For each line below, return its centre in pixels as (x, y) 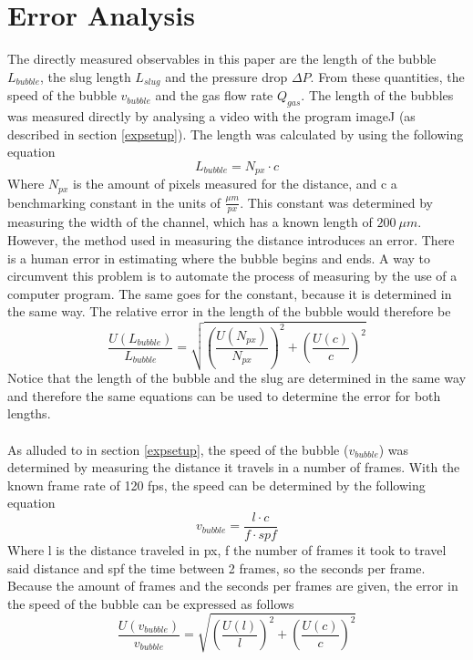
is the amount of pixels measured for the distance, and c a (235, 184)
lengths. (29, 413)
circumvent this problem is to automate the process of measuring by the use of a (232, 276)
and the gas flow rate (214, 95)
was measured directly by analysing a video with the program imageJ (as (211, 115)
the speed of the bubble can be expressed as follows (151, 603)
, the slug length (86, 76)
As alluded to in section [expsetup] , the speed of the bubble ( (178, 449)
